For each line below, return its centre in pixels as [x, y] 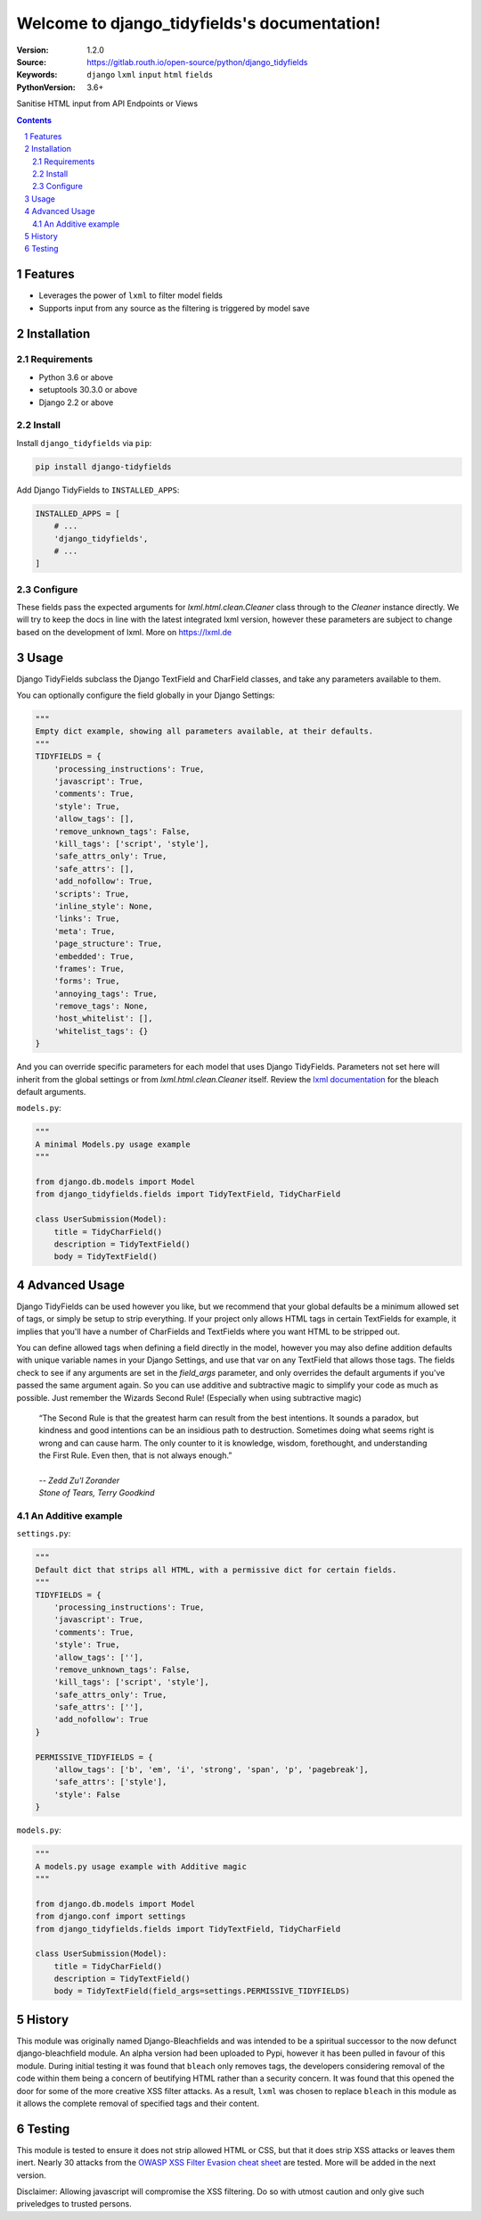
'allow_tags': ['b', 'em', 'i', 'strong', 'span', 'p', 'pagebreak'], [212, 1770]
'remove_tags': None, [101, 1006]
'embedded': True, [94, 956]
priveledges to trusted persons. [74, 2204]
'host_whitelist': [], [103, 1019]
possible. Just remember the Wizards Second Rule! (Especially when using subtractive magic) [189, 1397]
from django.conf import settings [110, 1917]
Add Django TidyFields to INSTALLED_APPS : [98, 490]
